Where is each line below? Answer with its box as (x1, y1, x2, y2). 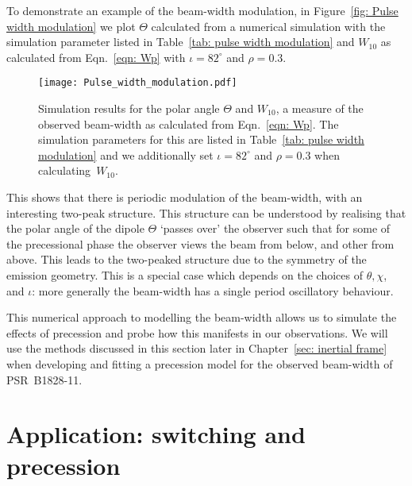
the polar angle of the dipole (6, 220, 144, 237)
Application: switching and (6, 418, 306, 450)
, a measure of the (275, 100, 364, 117)
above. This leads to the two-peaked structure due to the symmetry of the (6, 251, 367, 268)
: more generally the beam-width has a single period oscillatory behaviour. (32, 282, 394, 299)
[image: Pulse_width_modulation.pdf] (38, 77, 237, 89)
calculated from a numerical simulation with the (151, 17, 386, 34)
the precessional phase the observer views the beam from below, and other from (6, 235, 395, 252)
